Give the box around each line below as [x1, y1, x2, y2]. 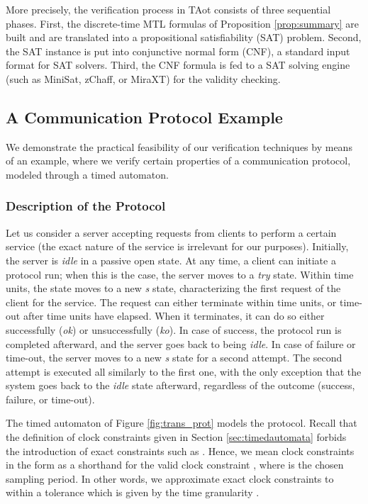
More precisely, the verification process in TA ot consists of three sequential [6, 2, 331, 16]
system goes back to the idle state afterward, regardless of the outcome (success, [6, 378, 355, 393]
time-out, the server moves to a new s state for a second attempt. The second [6, 350, 342, 365]
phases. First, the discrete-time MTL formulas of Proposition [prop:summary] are [6, 16, 359, 30]
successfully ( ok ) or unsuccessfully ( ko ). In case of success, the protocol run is [6, 322, 342, 337]
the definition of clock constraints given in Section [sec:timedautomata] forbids [6, 430, 347, 444]
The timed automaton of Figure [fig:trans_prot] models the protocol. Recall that [6, 415, 357, 430]
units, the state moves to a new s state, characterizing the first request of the [6, 281, 341, 296]
